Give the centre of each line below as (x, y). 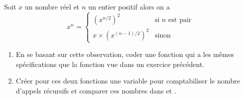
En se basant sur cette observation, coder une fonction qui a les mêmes (125, 54)
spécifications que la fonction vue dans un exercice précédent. (110, 64)
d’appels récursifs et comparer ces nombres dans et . (96, 90)
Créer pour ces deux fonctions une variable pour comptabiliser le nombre (128, 81)
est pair (180, 20)
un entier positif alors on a (129, 6)
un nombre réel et (52, 6)
